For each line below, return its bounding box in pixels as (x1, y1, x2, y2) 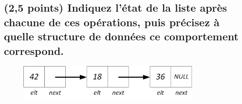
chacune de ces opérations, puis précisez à (4, 14, 220, 29)
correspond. (4, 43, 64, 58)
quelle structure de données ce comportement (4, 29, 239, 44)
